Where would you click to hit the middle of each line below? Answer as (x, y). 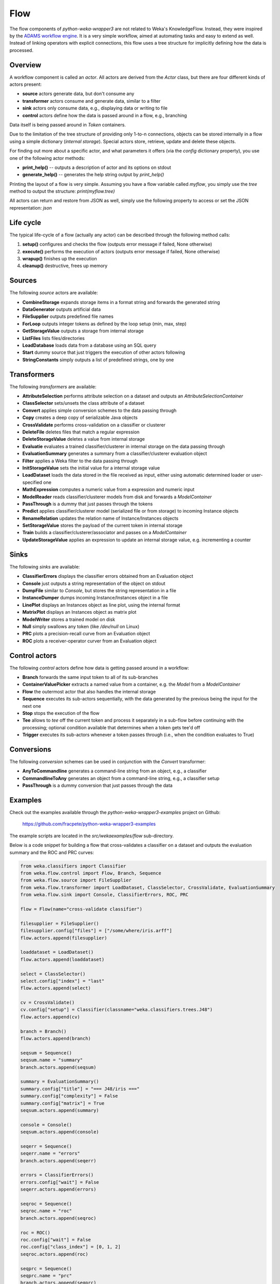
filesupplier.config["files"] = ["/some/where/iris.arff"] (96, 931)
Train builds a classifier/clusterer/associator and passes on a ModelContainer (105, 533)
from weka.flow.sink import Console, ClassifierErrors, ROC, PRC (104, 895)
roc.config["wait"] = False (55, 1240)
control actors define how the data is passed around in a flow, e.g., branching (105, 115)
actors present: (26, 84)
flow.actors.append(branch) (55, 1038)
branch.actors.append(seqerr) (58, 1160)
